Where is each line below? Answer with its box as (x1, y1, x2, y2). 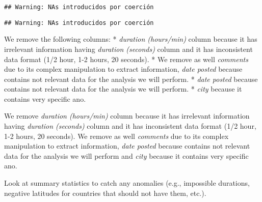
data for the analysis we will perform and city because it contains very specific (4, 150, 249, 161)
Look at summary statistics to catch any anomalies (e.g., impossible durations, (4, 178, 250, 188)
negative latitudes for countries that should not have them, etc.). (4, 187, 206, 198)
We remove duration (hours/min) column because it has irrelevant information (4, 110, 250, 121)
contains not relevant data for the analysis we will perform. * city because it (4, 83, 242, 94)
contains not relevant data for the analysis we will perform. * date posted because (4, 73, 258, 84)
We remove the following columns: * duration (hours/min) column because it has (4, 34, 257, 44)
